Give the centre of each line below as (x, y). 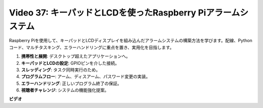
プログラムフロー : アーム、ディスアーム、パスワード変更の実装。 (86, 77)
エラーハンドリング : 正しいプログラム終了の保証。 (71, 83)
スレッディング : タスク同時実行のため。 (61, 70)
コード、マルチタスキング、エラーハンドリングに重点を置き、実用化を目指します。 (92, 47)
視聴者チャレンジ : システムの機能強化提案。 (65, 90)
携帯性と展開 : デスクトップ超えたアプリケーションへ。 (76, 56)
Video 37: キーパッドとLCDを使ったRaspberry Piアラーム (124, 13)
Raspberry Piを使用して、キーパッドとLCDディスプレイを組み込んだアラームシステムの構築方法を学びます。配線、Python (131, 41)
